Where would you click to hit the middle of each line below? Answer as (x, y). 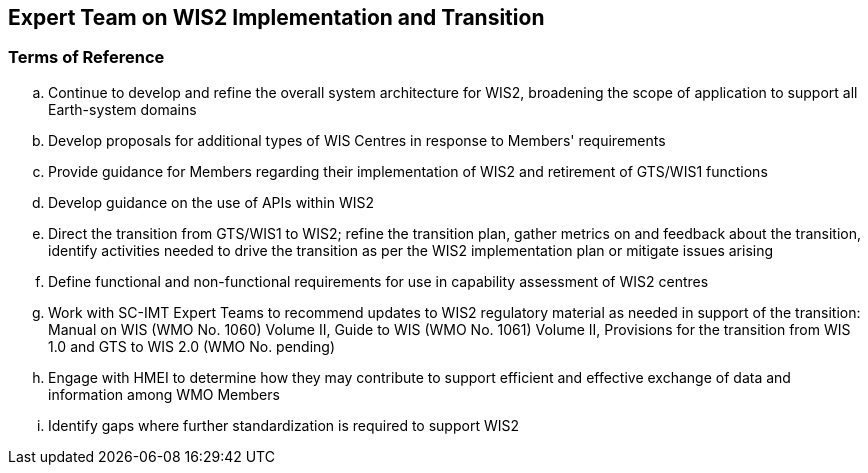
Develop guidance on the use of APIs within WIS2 (211, 202)
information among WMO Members (164, 394)
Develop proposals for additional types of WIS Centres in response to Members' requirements (357, 140)
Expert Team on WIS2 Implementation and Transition (276, 17)
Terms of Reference (86, 57)
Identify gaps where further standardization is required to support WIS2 (283, 425)
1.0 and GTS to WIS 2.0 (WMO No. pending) (192, 346)
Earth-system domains (122, 109)
